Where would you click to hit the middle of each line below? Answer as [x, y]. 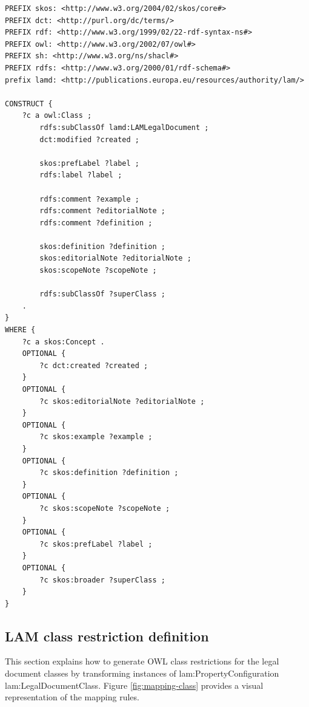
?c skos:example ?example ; [96, 437]
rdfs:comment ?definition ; [96, 223]
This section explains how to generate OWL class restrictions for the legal [142, 661]
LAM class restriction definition [107, 636]
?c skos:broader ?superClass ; [102, 580]
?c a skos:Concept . [63, 342]
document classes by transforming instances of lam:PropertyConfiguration [142, 673]
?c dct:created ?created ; [94, 365]
